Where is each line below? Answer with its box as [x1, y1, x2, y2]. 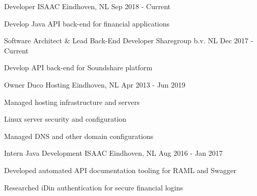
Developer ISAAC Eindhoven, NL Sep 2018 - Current [4, 1, 171, 11]
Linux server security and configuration [4, 114, 127, 124]
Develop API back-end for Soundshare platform [4, 62, 153, 73]
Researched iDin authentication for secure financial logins [4, 182, 183, 192]
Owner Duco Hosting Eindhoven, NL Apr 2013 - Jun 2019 [4, 79, 186, 90]
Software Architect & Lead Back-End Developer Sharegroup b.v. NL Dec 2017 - [4, 35, 253, 46]
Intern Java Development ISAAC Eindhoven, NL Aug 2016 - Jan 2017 [4, 148, 223, 158]
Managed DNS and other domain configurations [4, 130, 154, 141]
